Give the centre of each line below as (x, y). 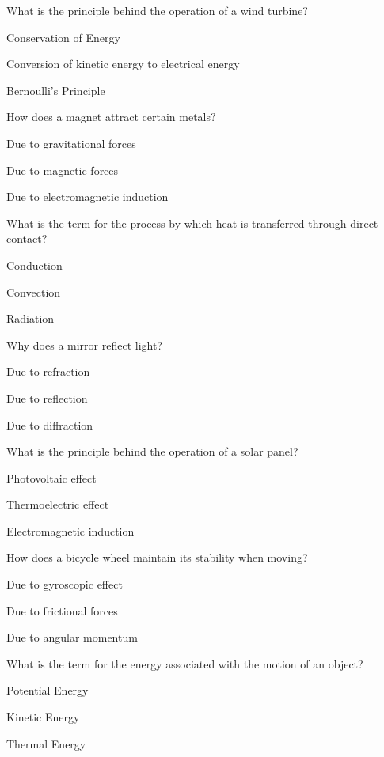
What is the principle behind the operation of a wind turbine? (157, 10)
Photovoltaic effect (51, 477)
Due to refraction (48, 371)
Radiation (30, 318)
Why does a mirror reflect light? (85, 344)
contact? (27, 238)
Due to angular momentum (72, 637)
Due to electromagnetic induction (87, 197)
